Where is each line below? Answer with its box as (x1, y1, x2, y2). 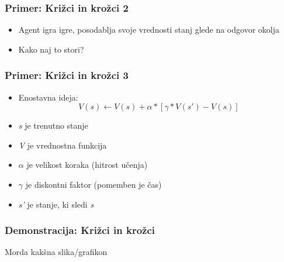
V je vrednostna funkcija (18, 139, 107, 151)
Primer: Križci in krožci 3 (5, 68, 129, 82)
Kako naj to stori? (18, 43, 84, 55)
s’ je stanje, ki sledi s (18, 198, 94, 210)
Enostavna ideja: (18, 91, 78, 103)
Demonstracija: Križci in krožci (5, 223, 155, 237)
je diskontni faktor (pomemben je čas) (25, 178, 162, 190)
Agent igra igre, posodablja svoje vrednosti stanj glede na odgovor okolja (18, 23, 279, 36)
